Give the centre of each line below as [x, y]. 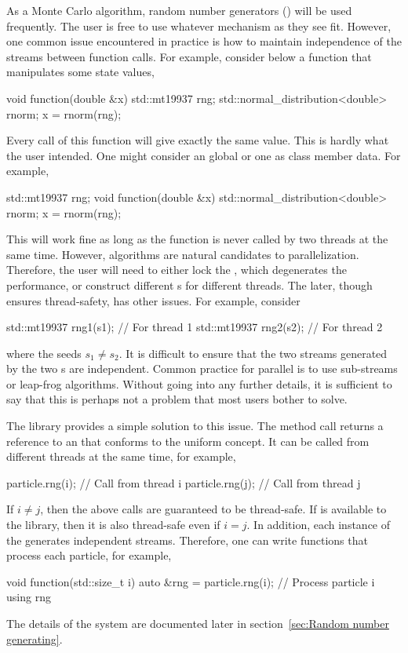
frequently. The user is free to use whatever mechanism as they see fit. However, [199, 26]
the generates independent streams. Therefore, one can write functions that [187, 540]
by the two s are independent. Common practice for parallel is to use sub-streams [202, 368]
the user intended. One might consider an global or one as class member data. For [204, 155]
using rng [29, 597]
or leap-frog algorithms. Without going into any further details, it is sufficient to [199, 383]
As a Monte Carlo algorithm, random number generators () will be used [179, 10]
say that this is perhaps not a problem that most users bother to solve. [177, 399]
